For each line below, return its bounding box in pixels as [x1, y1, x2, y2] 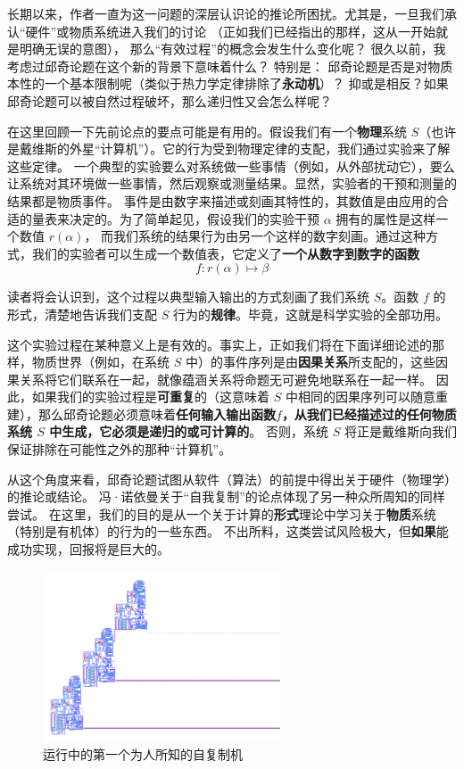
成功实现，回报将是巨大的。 [7, 540, 170, 558]
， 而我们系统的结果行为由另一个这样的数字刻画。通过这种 [84, 227, 427, 245]
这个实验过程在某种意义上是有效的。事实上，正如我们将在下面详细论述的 [7, 335, 432, 353]
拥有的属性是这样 [336, 209, 436, 227]
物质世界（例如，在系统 [31, 352, 170, 371]
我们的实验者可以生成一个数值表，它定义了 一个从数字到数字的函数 [31, 244, 419, 262]
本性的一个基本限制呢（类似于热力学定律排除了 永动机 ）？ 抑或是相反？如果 [7, 74, 449, 93]
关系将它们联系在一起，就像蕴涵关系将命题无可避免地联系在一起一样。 [19, 369, 432, 388]
